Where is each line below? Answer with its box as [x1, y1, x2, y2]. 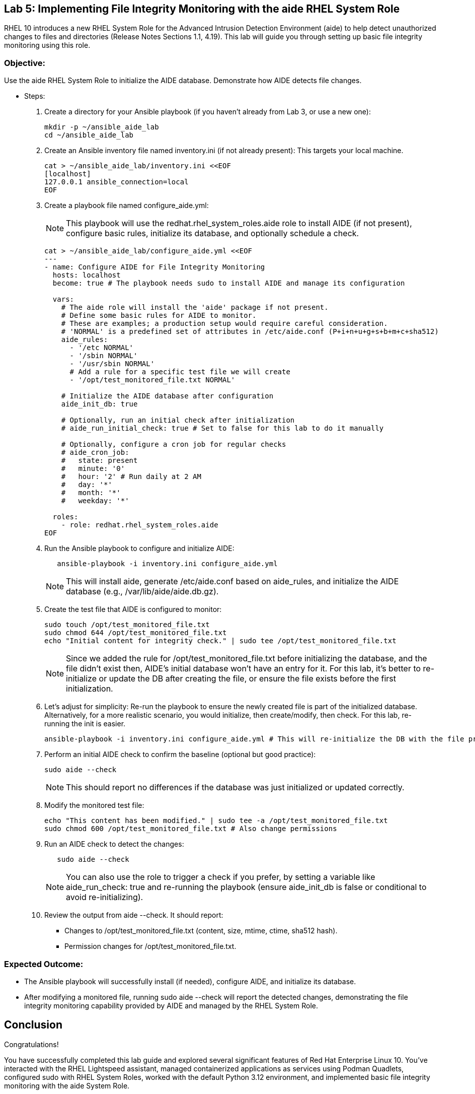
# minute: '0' [61, 464, 125, 473]
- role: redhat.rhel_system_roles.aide [61, 521, 218, 529]
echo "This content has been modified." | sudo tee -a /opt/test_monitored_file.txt [44, 816, 388, 825]
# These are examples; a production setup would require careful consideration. [61, 319, 388, 328]
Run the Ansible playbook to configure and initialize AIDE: [44, 544, 234, 553]
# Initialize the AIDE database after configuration [61, 392, 274, 400]
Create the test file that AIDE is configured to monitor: [44, 605, 222, 614]
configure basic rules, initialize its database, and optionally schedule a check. [66, 228, 359, 239]
